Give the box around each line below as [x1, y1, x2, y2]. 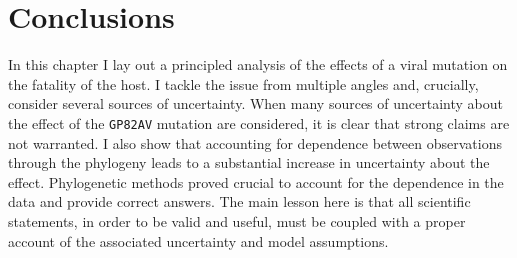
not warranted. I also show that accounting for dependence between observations [8, 132, 502, 153]
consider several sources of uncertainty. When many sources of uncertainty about [8, 93, 503, 114]
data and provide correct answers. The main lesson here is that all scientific [8, 191, 471, 212]
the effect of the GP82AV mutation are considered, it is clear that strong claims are [8, 112, 510, 133]
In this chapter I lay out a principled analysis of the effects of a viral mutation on [8, 54, 508, 75]
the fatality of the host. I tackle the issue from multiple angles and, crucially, [8, 73, 479, 94]
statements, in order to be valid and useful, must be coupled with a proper [8, 210, 466, 231]
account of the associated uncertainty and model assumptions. [8, 230, 389, 251]
